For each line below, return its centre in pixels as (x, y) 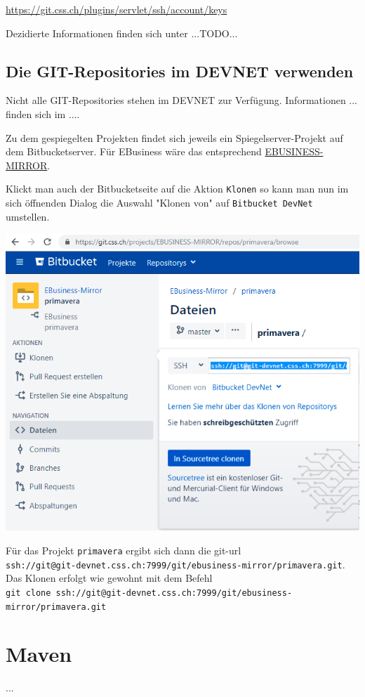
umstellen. (28, 216)
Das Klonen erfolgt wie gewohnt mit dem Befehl (109, 578)
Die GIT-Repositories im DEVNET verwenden (180, 71)
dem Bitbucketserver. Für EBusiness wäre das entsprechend (134, 151)
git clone (28, 593)
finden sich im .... (43, 113)
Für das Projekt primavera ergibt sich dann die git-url (124, 550)
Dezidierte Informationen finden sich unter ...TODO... (122, 33)
